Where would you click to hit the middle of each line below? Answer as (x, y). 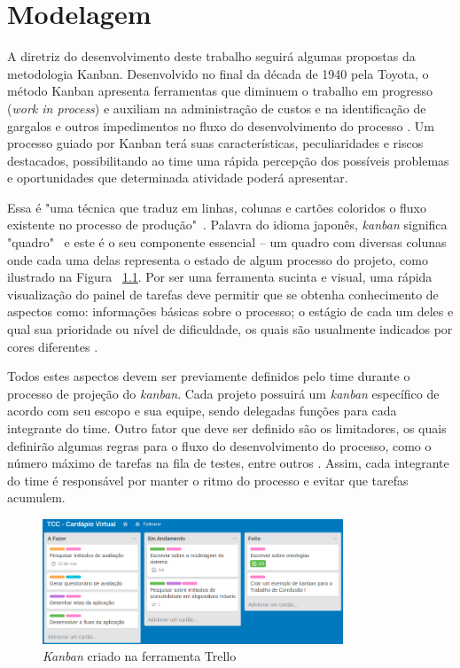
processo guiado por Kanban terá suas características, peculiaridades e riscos (215, 143)
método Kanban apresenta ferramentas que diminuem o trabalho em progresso (220, 91)
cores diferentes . (53, 346)
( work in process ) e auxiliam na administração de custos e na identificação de (217, 108)
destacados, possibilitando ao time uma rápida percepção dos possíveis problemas (228, 160)
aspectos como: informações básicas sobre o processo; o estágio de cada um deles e (230, 311)
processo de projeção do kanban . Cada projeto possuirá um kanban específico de (223, 393)
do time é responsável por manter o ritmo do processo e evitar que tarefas (208, 480)
